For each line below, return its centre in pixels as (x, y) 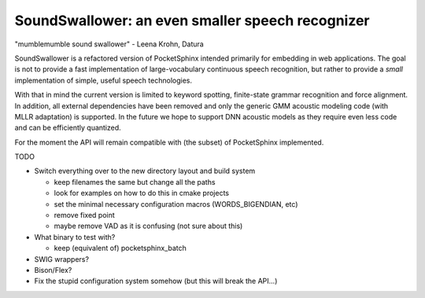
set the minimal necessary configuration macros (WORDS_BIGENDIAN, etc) (176, 204)
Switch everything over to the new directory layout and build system (145, 171)
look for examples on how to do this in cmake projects (142, 193)
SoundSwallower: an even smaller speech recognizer (192, 20)
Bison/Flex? (53, 270)
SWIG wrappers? (62, 259)
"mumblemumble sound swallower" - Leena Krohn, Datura (109, 44)
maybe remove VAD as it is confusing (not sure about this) (148, 226)
